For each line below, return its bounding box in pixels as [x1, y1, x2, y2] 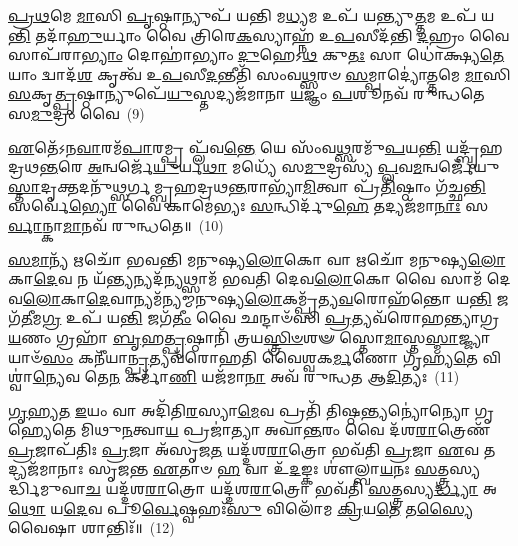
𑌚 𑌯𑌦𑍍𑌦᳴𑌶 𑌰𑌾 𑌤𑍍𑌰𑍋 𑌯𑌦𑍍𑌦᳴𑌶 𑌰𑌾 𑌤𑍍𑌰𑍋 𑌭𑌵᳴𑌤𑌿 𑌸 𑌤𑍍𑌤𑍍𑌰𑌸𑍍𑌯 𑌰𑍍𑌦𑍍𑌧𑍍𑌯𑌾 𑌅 [85, 478, 497, 499]
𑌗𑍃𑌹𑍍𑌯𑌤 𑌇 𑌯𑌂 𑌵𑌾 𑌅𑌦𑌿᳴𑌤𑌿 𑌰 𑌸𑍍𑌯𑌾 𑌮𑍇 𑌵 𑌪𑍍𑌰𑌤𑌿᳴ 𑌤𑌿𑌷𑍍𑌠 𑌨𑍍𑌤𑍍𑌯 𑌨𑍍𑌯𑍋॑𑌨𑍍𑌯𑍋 [8, 399, 470, 420]
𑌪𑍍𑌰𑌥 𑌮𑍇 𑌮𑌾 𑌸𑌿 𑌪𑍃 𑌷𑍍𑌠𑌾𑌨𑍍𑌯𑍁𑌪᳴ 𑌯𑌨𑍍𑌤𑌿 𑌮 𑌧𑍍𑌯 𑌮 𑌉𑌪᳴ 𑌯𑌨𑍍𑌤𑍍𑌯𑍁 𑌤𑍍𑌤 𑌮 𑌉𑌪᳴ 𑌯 [8, 5, 495, 25]
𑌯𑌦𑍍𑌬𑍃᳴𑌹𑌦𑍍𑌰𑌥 [445, 136, 503, 157]
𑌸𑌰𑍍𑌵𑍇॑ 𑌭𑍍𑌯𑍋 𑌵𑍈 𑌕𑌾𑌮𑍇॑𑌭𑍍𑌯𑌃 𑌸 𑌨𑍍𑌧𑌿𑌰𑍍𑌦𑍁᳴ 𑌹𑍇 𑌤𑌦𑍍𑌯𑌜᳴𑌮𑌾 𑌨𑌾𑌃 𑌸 [8, 195, 489, 216]
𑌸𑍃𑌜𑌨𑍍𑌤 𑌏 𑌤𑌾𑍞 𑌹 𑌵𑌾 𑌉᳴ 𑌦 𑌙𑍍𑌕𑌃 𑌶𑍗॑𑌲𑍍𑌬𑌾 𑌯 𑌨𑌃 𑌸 [88, 458, 438, 479]
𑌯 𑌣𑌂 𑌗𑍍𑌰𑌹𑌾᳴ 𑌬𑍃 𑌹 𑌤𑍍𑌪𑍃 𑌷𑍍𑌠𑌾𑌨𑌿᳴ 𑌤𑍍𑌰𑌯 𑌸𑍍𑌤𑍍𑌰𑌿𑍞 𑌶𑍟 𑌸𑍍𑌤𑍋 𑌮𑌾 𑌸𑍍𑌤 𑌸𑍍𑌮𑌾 [8, 326, 459, 347]
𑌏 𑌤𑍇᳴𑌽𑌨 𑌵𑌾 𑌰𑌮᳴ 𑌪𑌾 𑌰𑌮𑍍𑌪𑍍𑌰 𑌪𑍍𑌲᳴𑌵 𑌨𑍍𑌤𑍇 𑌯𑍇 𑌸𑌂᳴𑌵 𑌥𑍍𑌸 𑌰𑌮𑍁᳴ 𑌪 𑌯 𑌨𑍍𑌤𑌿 [8, 136, 442, 157]
